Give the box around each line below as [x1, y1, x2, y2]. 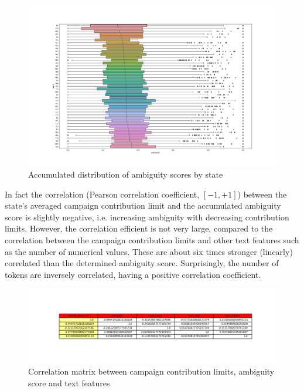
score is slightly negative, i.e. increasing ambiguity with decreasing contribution [5, 210, 289, 223]
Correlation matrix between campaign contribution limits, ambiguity [28, 365, 275, 378]
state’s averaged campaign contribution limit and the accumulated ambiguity [5, 199, 281, 212]
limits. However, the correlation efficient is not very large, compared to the [5, 222, 273, 234]
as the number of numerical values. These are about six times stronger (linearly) [5, 245, 293, 257]
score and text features [28, 376, 110, 389]
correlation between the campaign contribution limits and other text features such [5, 233, 299, 246]
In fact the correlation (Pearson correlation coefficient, [5, 188, 200, 200]
